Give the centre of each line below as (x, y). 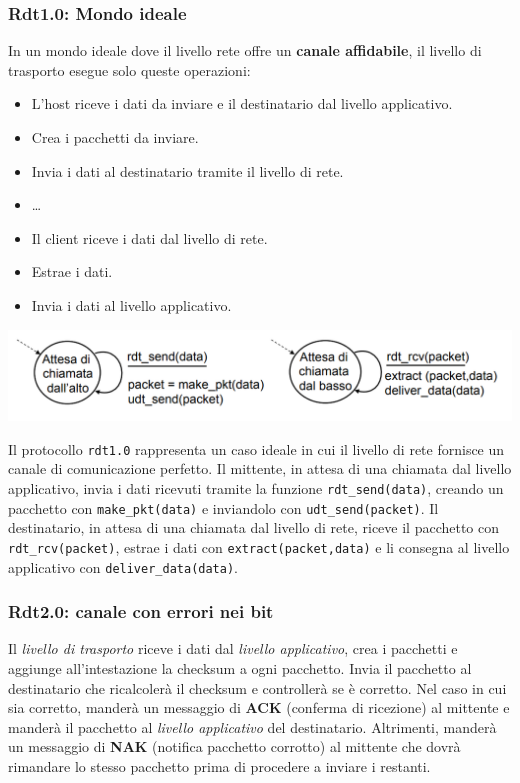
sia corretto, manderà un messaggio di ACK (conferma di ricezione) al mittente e (259, 707)
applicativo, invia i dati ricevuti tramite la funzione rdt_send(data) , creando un (256, 487)
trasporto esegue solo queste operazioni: (129, 69)
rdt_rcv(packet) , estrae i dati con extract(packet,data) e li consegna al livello (259, 546)
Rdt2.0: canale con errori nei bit (141, 611)
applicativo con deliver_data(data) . (123, 566)
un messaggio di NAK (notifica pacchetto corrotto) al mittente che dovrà (234, 746)
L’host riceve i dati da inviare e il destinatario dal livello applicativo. (242, 103)
